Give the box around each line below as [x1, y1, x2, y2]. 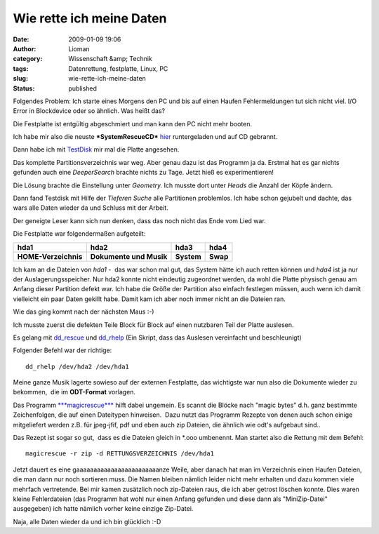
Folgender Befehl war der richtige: [13, 346, 112, 354]
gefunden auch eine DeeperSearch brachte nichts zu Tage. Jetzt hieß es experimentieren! [13, 168, 274, 177]
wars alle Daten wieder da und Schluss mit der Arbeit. [13, 203, 168, 212]
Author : [13, 44, 36, 53]
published [68, 84, 98, 93]
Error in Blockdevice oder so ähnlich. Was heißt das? [13, 107, 166, 115]
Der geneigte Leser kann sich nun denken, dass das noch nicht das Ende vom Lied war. [13, 216, 266, 225]
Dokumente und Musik [90, 251, 168, 261]
